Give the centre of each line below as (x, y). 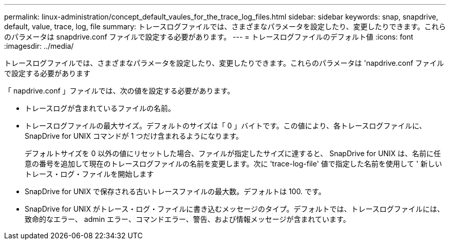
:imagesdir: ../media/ (39, 46)
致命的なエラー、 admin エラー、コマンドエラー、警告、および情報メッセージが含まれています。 (188, 219)
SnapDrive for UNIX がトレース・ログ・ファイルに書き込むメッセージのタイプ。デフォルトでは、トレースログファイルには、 (235, 209)
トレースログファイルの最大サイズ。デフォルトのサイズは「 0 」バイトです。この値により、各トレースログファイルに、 (226, 126)
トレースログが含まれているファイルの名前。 (100, 108)
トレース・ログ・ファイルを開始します (89, 174)
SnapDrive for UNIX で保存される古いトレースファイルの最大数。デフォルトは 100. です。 (175, 191)
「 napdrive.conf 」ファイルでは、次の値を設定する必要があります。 (119, 91)
